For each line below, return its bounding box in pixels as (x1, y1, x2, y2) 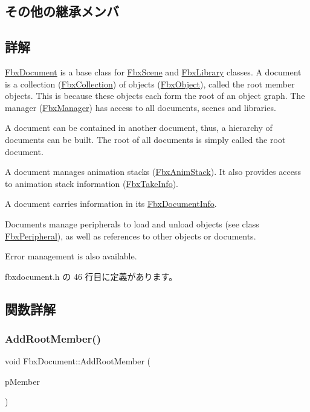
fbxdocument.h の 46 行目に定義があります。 (5, 270, 178, 282)
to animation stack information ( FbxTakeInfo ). (5, 177, 178, 189)
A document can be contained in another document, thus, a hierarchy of (5, 121, 273, 134)
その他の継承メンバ (5, 2, 119, 21)
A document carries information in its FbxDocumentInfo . (5, 197, 217, 210)
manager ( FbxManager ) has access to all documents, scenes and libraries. (5, 101, 276, 113)
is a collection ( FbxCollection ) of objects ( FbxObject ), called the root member (5, 77, 295, 90)
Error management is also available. (5, 250, 137, 262)
